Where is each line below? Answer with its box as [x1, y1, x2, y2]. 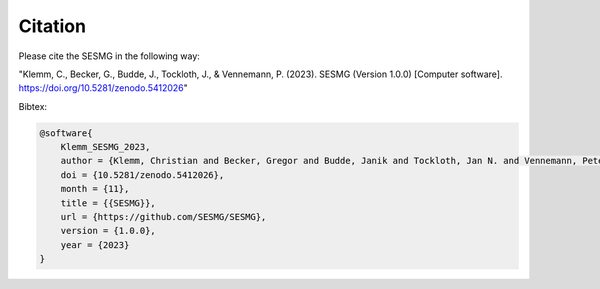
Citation [18, 15, 87, 37]
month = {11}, [60, 183, 130, 195]
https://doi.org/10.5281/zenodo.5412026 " [18, 82, 189, 94]
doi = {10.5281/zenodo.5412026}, [60, 169, 225, 180]
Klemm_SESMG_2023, [60, 141, 151, 153]
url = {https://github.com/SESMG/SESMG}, [60, 211, 267, 223]
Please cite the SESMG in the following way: [18, 50, 200, 62]
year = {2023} [60, 239, 130, 250]
